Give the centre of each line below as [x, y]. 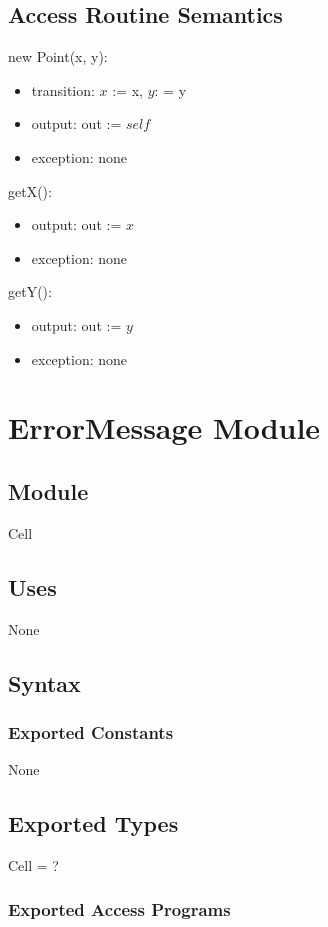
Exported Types [93, 823]
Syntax [44, 682]
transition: [63, 89]
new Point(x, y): [58, 56]
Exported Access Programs [119, 909]
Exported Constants [91, 731]
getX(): [30, 190]
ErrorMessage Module [164, 427]
